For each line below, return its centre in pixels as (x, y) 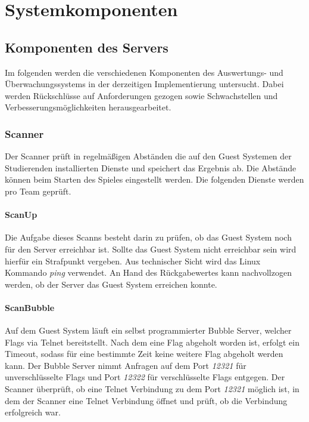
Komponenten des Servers (87, 47)
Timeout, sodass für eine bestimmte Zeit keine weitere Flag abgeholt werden (144, 354)
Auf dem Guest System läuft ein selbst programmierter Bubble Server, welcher (148, 330)
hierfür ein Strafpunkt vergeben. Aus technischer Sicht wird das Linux (133, 261)
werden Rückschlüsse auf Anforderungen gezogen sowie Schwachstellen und (141, 95)
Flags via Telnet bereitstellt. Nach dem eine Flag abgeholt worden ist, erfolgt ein (152, 342)
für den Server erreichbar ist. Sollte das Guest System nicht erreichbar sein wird (151, 249)
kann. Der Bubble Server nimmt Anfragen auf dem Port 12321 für (126, 365)
